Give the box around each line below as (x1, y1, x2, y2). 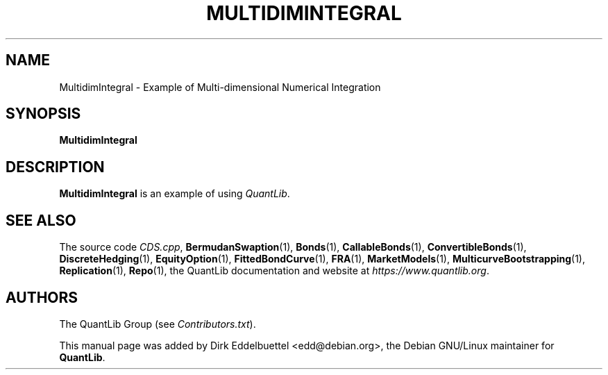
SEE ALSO (6, 211, 76, 229)
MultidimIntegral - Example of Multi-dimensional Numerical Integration (59, 81, 381, 93)
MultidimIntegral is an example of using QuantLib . (59, 187, 290, 200)
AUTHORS (6, 288, 78, 306)
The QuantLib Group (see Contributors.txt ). (59, 317, 256, 330)
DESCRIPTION (6, 158, 105, 176)
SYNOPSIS (6, 105, 81, 123)
